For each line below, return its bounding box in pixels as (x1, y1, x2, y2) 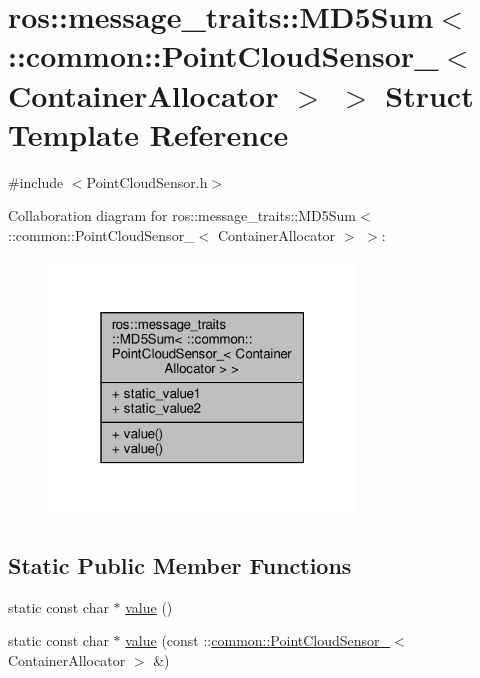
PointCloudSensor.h (86, 171, 208, 192)
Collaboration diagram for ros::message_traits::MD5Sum (8, 205, 357, 226)
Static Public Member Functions (8, 550, 352, 580)
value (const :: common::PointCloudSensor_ (125, 630, 391, 651)
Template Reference (8, 113, 289, 154)
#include (8, 171, 64, 192)
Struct (385, 74, 474, 115)
